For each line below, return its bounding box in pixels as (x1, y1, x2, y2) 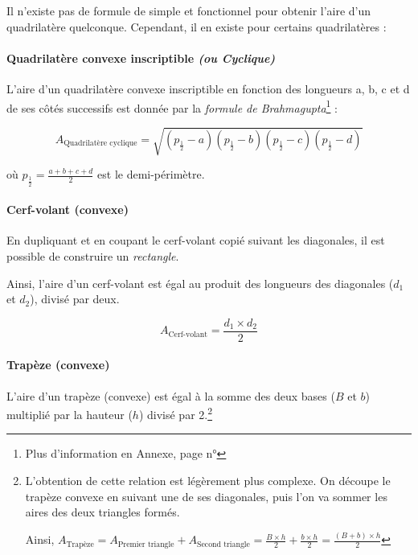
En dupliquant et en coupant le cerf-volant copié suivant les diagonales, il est (6, 232, 385, 249)
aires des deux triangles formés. (25, 504, 180, 520)
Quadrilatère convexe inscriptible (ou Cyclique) (6, 49, 276, 66)
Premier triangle (117, 540, 174, 549)
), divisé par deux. (30, 290, 120, 307)
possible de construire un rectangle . (6, 247, 179, 264)
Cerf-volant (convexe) (6, 201, 129, 218)
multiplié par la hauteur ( (6, 405, 133, 422)
